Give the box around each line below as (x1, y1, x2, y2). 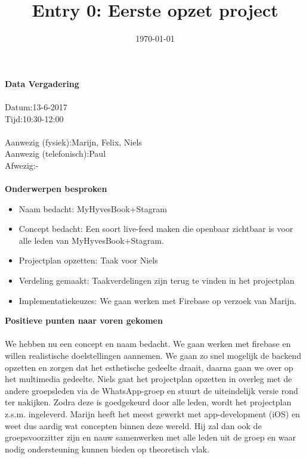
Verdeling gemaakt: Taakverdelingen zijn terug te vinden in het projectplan (18, 274, 295, 287)
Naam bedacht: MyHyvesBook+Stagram (18, 202, 167, 215)
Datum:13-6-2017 (5, 100, 67, 113)
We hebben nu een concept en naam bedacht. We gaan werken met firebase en (5, 337, 291, 350)
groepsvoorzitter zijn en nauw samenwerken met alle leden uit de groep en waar (5, 431, 296, 444)
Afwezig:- (5, 159, 39, 171)
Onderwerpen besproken (5, 182, 107, 195)
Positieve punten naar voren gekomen (5, 314, 163, 327)
